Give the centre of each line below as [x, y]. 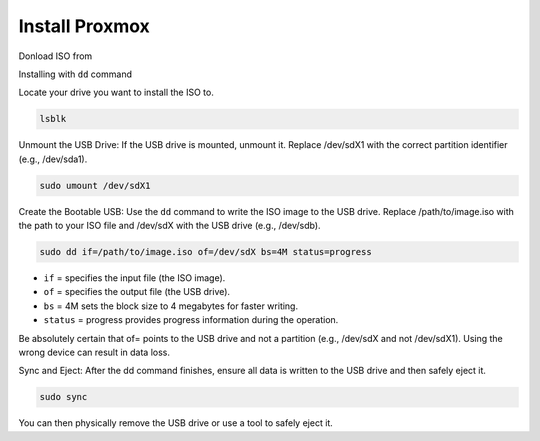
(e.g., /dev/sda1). [53, 159]
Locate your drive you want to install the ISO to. [116, 92]
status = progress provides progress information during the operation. [191, 320]
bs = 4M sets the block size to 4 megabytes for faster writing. [171, 306]
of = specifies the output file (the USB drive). [136, 292]
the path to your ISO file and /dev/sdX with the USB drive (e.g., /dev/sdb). [169, 226]
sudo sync [63, 397]
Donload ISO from [55, 56]
